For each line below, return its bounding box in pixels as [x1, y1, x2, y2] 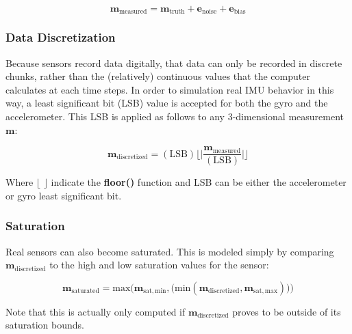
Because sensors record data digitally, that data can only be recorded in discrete [5, 55, 342, 70]
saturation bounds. [5, 318, 84, 332]
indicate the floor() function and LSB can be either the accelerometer [51, 175, 347, 189]
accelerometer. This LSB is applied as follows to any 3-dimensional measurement [5, 109, 344, 124]
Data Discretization [5, 29, 116, 46]
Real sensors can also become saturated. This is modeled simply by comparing [5, 244, 334, 258]
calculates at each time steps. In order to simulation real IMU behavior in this [5, 82, 334, 96]
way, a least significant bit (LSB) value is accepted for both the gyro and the [5, 96, 328, 110]
